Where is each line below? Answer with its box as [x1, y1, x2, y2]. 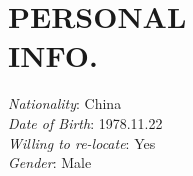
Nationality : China [8, 93, 122, 114]
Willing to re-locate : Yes [8, 132, 156, 153]
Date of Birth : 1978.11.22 [8, 112, 163, 133]
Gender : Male [8, 152, 92, 173]
